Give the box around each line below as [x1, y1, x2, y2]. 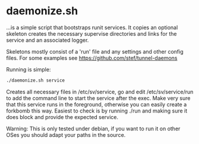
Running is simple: [6, 65, 51, 73]
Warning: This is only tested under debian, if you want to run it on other [6, 125, 181, 132]
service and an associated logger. [6, 36, 89, 43]
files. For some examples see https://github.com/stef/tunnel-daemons [6, 54, 178, 61]
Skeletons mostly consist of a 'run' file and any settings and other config [6, 48, 184, 55]
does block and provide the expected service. [6, 113, 119, 120]
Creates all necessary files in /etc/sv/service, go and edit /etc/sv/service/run [6, 88, 194, 95]
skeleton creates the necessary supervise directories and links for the [6, 30, 177, 37]
